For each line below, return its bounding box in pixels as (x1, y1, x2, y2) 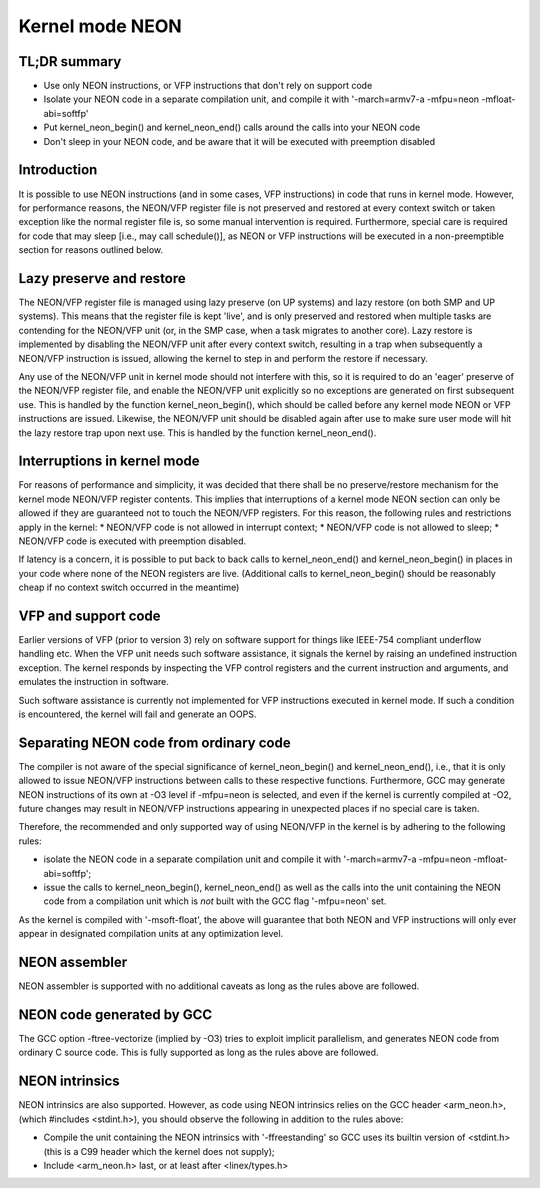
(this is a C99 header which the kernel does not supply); (43, 1145, 275, 1157)
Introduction (18, 161, 98, 179)
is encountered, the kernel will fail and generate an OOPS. (18, 708, 257, 720)
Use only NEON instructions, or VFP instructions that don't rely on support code (43, 80, 373, 92)
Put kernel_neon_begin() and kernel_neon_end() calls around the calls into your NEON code (43, 121, 421, 134)
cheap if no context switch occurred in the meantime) (18, 581, 240, 594)
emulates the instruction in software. (18, 676, 170, 688)
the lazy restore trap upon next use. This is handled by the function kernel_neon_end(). (18, 426, 377, 439)
